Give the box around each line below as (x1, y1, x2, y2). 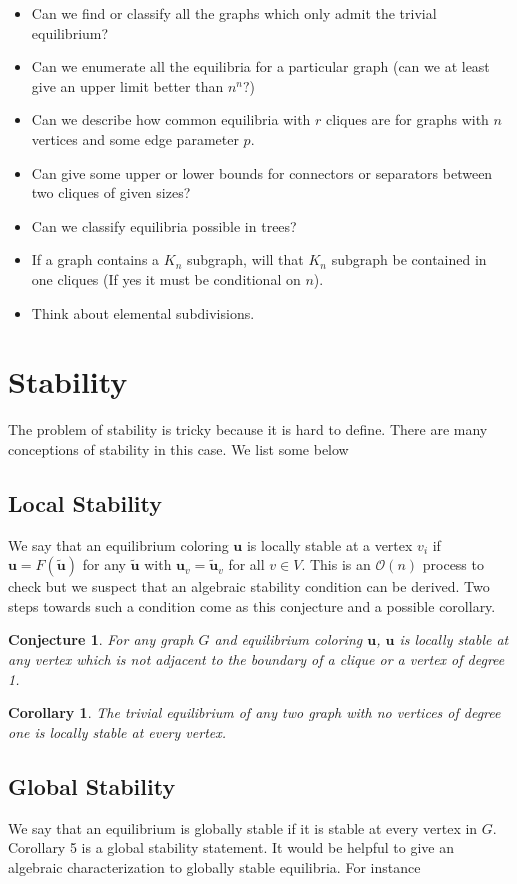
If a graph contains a (31, 249, 160, 270)
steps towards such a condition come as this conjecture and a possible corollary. (8, 595, 496, 616)
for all (228, 554, 265, 575)
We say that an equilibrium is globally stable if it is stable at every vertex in (8, 817, 478, 838)
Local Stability (8, 487, 163, 518)
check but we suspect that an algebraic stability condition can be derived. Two (8, 576, 490, 597)
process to (422, 554, 484, 575)
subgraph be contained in (331, 249, 487, 270)
